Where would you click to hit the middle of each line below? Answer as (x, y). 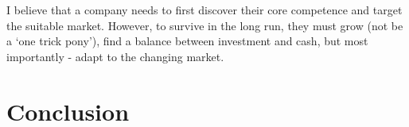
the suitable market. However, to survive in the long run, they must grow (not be (205, 25)
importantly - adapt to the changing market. (115, 56)
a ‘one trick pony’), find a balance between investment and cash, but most (187, 41)
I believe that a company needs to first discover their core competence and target (204, 10)
